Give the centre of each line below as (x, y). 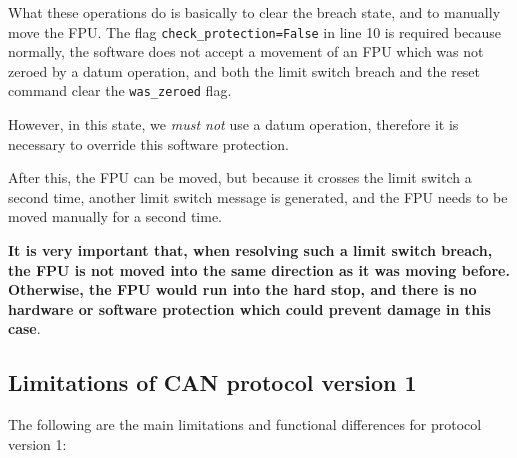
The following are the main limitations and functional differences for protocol (245, 424)
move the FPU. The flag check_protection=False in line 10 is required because (254, 31)
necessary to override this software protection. (148, 143)
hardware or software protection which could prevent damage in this (249, 308)
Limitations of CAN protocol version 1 (212, 382)
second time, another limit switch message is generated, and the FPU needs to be (258, 196)
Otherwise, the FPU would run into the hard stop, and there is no (242, 289)
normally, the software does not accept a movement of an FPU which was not (246, 51)
